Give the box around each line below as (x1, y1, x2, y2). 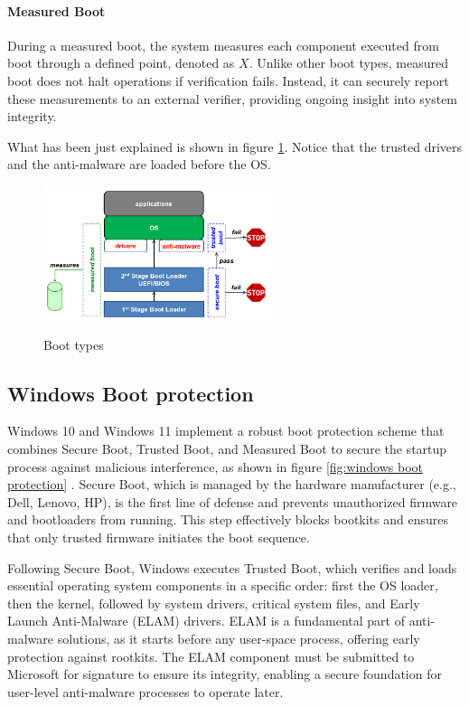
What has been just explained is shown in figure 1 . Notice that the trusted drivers (7, 137, 463, 156)
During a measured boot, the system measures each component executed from (7, 35, 439, 54)
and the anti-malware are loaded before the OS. (7, 155, 271, 174)
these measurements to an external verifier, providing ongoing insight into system (7, 89, 458, 108)
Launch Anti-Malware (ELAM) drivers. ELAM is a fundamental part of (7, 611, 405, 630)
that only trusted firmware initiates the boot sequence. (7, 527, 310, 546)
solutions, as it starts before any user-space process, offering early (57, 628, 420, 647)
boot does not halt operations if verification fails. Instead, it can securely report (7, 71, 449, 90)
